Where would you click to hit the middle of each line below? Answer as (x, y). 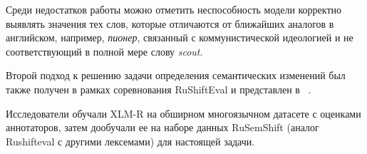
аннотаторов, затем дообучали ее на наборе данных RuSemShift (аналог (162, 127)
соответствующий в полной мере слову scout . (104, 51)
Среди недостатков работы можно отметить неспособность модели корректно (174, 9)
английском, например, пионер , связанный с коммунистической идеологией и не (180, 37)
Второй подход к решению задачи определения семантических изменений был (176, 75)
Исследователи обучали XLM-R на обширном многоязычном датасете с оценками (183, 113)
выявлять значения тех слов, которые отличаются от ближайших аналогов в (170, 23)
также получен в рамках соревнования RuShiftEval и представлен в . (159, 89)
